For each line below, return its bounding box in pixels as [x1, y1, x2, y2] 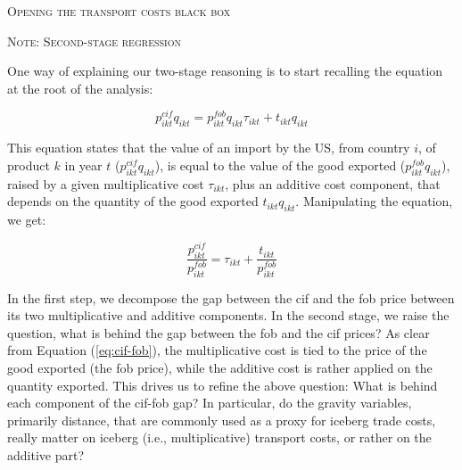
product [7, 155, 50, 174]
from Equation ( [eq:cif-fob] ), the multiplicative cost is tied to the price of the [7, 341, 427, 359]
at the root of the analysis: [7, 78, 153, 97]
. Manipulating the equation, [295, 192, 453, 210]
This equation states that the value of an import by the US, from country [7, 138, 410, 157]
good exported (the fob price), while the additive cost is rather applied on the [7, 358, 433, 376]
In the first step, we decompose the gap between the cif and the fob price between [7, 288, 455, 307]
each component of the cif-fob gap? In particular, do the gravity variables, [7, 393, 412, 412]
